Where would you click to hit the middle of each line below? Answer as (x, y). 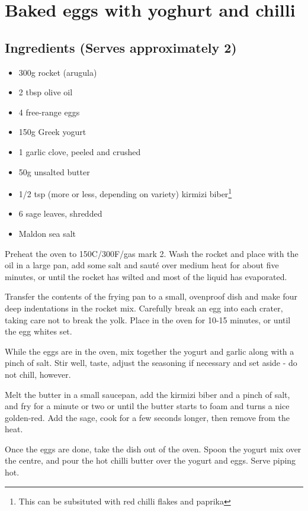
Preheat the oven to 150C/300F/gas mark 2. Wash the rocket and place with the (152, 253)
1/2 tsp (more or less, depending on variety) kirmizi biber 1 (125, 193)
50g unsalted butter (54, 171)
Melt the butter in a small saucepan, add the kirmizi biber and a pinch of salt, (147, 394)
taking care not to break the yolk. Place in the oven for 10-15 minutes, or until (148, 319)
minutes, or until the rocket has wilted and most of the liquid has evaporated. (146, 276)
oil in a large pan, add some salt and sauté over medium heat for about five (142, 265)
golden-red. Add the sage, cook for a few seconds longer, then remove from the (147, 417)
